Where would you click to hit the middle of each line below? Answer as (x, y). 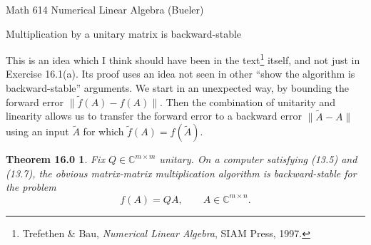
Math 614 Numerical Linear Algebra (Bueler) (105, 9)
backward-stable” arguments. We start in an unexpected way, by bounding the (178, 88)
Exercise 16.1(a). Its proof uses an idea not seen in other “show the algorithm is (181, 74)
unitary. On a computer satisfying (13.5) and (258, 159)
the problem (31, 187)
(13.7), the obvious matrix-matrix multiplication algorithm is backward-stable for (181, 173)
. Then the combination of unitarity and (248, 101)
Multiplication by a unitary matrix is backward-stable (124, 33)
